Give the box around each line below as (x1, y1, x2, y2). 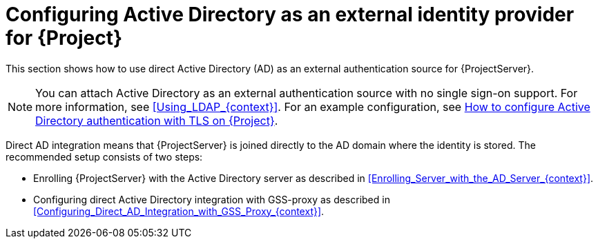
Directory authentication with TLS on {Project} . (35, 113, 278, 128)
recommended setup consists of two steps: (6, 150, 203, 163)
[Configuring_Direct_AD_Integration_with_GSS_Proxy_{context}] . (33, 205, 325, 217)
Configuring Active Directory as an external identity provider (6, 3, 575, 26)
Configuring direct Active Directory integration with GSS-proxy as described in (33, 193, 390, 205)
